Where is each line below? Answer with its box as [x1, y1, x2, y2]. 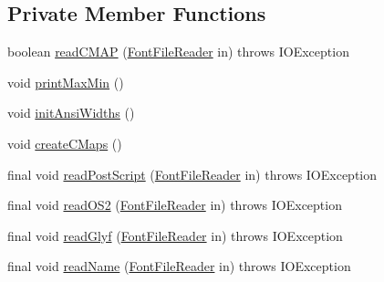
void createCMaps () [7, 133, 122, 152]
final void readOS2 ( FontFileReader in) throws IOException [7, 195, 342, 214]
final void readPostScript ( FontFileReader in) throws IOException [7, 164, 378, 183]
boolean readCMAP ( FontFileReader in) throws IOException [7, 42, 349, 61]
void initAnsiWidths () [7, 103, 135, 122]
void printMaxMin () [7, 72, 124, 91]
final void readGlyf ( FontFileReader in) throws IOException [7, 225, 343, 245]
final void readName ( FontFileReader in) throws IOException [7, 256, 351, 276]
